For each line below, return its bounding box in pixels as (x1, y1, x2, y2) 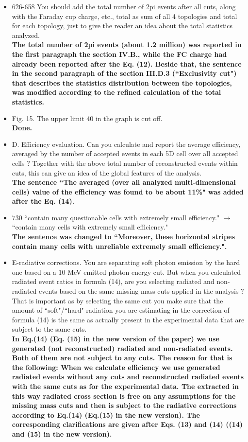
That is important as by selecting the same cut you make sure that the (12, 295, 223, 305)
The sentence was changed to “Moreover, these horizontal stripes (12, 231, 235, 242)
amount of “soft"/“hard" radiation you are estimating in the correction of (12, 305, 230, 315)
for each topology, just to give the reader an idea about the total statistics (12, 20, 233, 31)
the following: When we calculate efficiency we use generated (12, 362, 220, 372)
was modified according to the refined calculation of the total (12, 87, 221, 97)
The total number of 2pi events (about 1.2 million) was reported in (12, 39, 242, 50)
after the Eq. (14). (12, 196, 75, 206)
